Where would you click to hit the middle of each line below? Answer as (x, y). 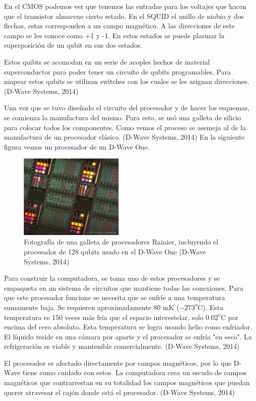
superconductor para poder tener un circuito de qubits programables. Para (118, 71)
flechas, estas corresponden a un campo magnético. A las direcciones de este (119, 26)
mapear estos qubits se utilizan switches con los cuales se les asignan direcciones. (127, 81)
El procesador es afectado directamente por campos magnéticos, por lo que (118, 362)
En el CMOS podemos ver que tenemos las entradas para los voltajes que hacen (125, 6)
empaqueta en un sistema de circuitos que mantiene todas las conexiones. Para (124, 287)
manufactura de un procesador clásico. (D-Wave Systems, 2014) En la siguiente (125, 137)
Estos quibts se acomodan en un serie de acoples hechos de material (107, 61)
